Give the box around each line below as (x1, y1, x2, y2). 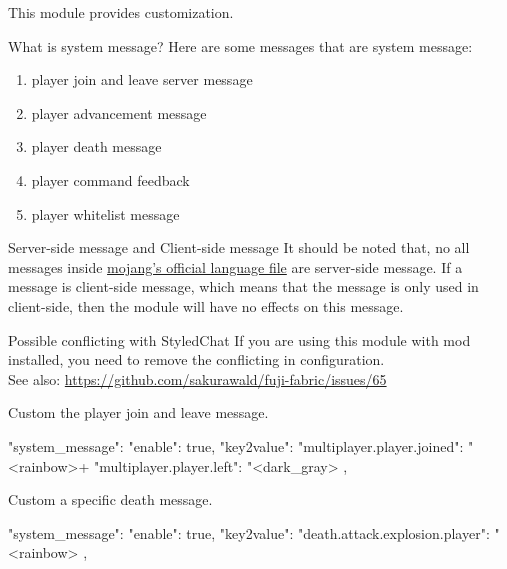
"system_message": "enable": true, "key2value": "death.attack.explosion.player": (8, 522, 490, 543)
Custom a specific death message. (8, 489, 213, 510)
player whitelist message (31, 203, 180, 224)
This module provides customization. (8, 2, 234, 22)
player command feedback (31, 169, 190, 190)
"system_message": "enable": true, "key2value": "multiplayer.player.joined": (8, 435, 464, 456)
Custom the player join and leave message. (8, 402, 269, 423)
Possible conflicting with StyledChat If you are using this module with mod (8, 329, 471, 350)
